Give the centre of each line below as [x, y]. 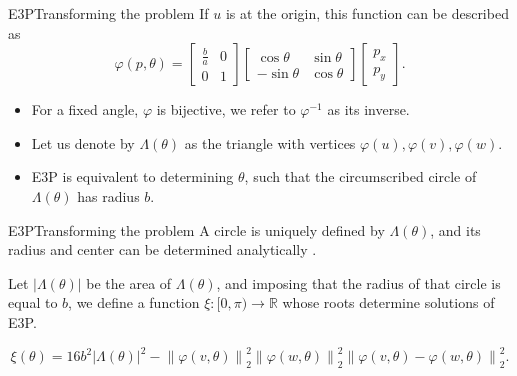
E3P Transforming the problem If [108, 13]
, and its [455, 229]
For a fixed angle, [85, 109]
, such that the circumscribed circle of [360, 176]
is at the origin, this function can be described [367, 13]
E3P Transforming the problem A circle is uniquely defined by [196, 229]
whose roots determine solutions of [388, 302]
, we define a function [134, 302]
